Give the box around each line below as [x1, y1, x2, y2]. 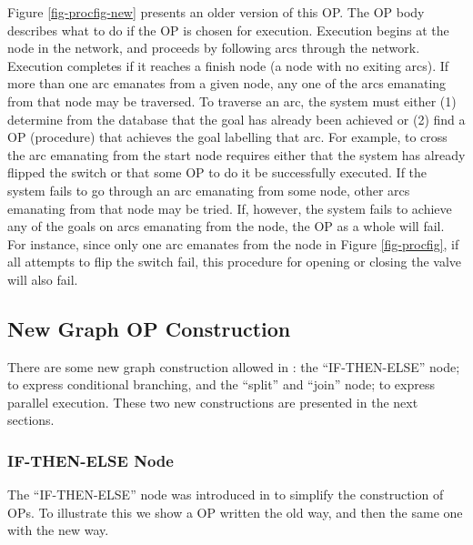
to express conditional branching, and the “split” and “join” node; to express [7, 375, 435, 394]
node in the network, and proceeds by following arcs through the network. [7, 38, 420, 57]
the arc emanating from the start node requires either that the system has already [7, 145, 466, 164]
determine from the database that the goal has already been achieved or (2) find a [7, 109, 466, 128]
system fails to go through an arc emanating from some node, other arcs [7, 180, 410, 199]
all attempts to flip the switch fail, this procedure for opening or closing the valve [7, 252, 462, 271]
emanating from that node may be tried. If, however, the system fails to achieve [7, 198, 452, 217]
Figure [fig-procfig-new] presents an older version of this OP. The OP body [7, 3, 425, 21]
